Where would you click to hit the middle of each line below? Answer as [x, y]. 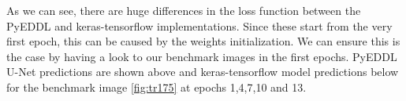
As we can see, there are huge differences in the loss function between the [184, 10]
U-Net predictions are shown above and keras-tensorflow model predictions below [203, 72]
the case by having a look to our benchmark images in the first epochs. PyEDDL [202, 56]
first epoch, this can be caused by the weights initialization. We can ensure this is [203, 41]
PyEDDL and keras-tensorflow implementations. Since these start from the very [199, 25]
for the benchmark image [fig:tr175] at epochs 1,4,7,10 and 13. [156, 87]
